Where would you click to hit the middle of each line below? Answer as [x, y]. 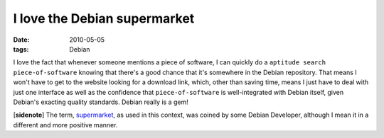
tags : [21, 49]
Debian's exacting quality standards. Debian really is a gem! [101, 102]
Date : [21, 40]
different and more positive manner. [65, 125]
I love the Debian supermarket [104, 18]
